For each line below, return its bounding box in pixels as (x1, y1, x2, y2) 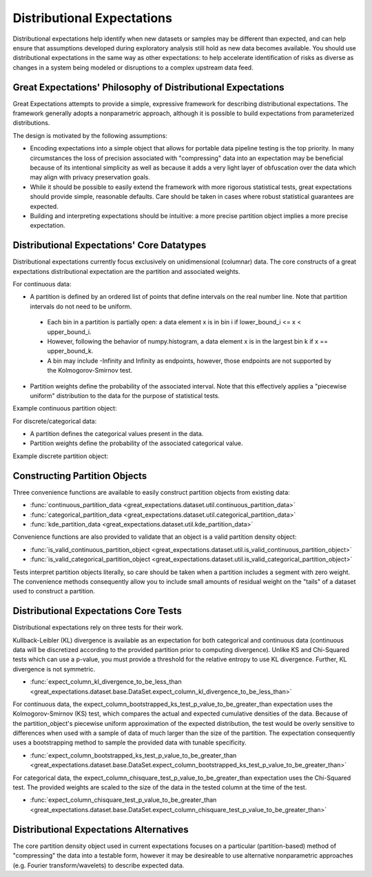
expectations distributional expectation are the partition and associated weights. (12, 267, 240, 275)
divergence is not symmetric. (12, 664, 96, 673)
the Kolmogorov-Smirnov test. (47, 366, 133, 375)
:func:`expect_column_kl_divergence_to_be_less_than (30, 678, 182, 686)
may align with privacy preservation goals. (30, 173, 151, 181)
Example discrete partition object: (12, 452, 109, 460)
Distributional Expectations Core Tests (12, 605, 183, 617)
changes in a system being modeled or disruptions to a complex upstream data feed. (12, 63, 254, 72)
